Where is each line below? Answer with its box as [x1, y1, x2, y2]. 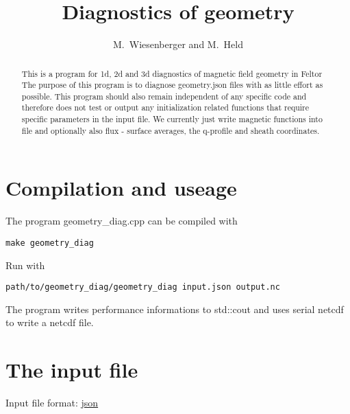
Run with [5, 257, 45, 272]
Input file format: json [5, 395, 99, 410]
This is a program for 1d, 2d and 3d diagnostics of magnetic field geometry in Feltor [21, 67, 323, 79]
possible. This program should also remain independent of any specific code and [21, 90, 307, 102]
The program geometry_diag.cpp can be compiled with [5, 214, 238, 228]
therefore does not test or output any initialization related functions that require [21, 102, 310, 113]
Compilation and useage [5, 174, 237, 202]
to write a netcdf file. [5, 315, 94, 330]
